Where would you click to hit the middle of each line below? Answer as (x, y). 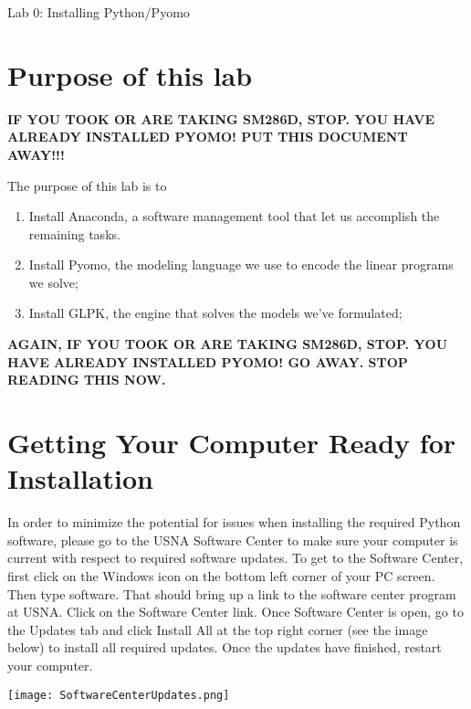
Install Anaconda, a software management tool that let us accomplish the (234, 216)
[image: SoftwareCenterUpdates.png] (119, 695)
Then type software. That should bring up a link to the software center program (232, 593)
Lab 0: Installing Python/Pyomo (99, 12)
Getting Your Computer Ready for (232, 443)
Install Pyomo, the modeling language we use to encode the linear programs (241, 265)
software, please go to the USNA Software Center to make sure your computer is (233, 540)
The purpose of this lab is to (87, 185)
